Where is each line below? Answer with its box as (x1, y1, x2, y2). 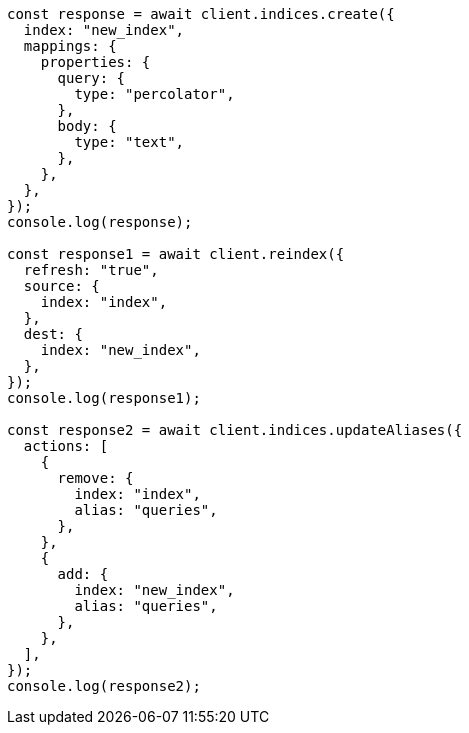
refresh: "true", (23, 262, 159, 278)
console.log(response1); (7, 390, 201, 406)
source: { (23, 278, 100, 294)
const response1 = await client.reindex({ (7, 246, 345, 262)
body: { (57, 118, 117, 134)
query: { (57, 70, 126, 86)
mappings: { (23, 38, 117, 54)
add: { (57, 566, 109, 582)
